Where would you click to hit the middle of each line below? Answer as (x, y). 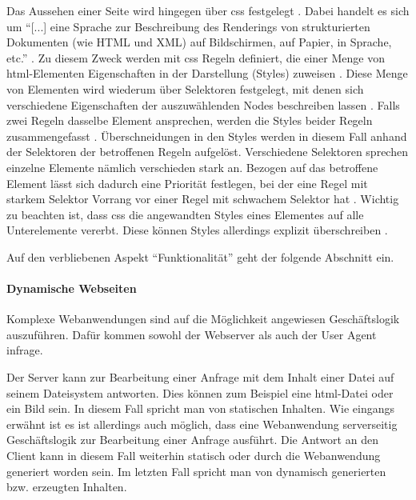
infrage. (25, 350)
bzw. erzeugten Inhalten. (67, 487)
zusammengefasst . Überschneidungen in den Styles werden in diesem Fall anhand (207, 136)
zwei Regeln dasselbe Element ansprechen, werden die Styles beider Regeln (190, 120)
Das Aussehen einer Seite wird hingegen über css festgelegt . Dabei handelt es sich (208, 10)
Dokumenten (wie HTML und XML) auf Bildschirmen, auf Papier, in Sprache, (199, 42)
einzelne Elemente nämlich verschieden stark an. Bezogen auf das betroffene (192, 167)
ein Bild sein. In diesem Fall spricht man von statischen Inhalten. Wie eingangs (201, 408)
